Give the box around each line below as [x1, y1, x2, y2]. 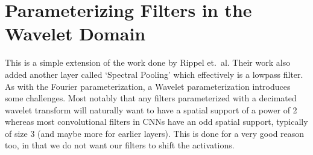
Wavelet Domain [5, 21, 146, 46]
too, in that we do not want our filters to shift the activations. [5, 139, 235, 151]
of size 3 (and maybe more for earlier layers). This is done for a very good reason [5, 127, 305, 139]
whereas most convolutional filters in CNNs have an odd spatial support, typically [5, 115, 308, 128]
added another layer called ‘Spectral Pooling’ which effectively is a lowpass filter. [5, 68, 303, 80]
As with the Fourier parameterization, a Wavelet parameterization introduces [5, 80, 291, 92]
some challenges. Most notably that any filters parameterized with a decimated [5, 92, 297, 104]
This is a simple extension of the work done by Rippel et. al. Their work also [5, 56, 291, 69]
